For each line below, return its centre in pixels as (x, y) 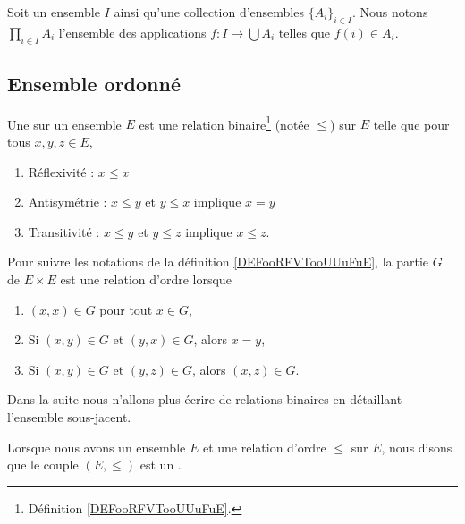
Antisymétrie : (68, 202)
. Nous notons (390, 12)
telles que (304, 32)
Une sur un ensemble (64, 124)
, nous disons (417, 447)
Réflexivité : (61, 171)
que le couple (43, 465)
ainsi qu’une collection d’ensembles (209, 12)
